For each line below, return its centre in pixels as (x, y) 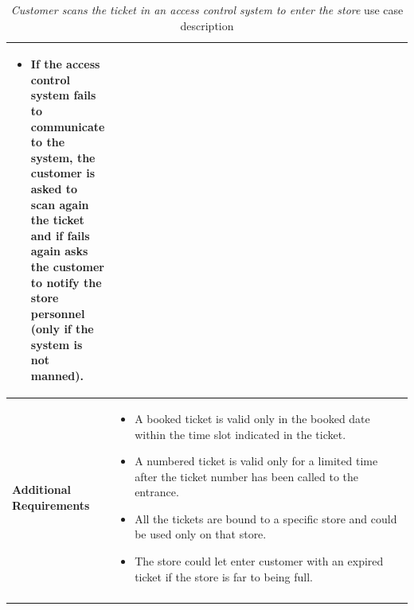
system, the (63, 157)
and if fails (60, 235)
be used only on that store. (201, 534)
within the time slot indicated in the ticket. (240, 434)
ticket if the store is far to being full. (224, 576)
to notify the (66, 282)
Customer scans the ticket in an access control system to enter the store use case (207, 10)
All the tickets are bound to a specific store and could (266, 518)
